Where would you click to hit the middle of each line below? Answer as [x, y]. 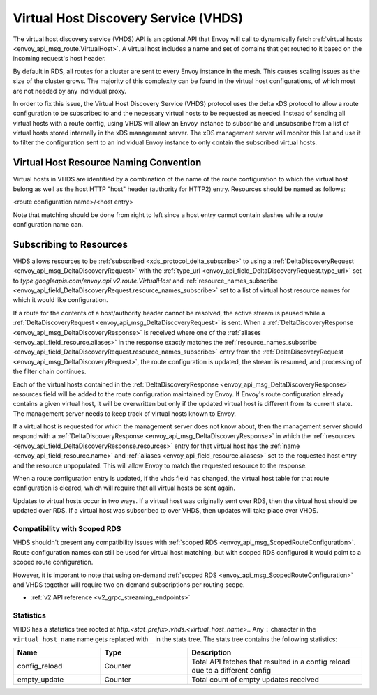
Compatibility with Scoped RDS [67, 528]
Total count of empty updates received [255, 680]
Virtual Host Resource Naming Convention [107, 163]
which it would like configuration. [60, 300]
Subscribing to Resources [71, 244]
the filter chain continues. [50, 372]
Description [212, 652]
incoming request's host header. [59, 59]
